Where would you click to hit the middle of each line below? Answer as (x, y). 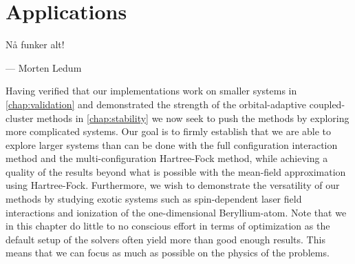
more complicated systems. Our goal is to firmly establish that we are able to (169, 131)
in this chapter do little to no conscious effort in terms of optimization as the (168, 226)
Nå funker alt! (35, 44)
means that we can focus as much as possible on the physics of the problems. (168, 253)
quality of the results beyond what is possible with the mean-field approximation (176, 171)
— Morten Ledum (44, 67)
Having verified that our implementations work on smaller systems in (151, 91)
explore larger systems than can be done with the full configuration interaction (172, 144)
